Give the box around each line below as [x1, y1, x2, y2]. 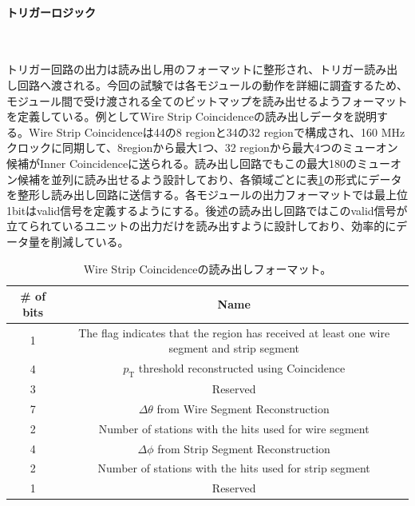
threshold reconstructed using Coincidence [138, 359, 346, 376]
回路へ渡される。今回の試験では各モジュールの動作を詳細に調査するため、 [17, 76, 409, 93]
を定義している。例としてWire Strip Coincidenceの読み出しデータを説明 [6, 108, 377, 125]
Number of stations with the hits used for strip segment [97, 460, 370, 476]
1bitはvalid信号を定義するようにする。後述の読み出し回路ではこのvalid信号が [6, 201, 408, 218]
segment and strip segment [168, 340, 299, 357]
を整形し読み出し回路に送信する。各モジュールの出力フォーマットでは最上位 [6, 186, 409, 203]
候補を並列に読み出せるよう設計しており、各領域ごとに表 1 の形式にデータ [17, 170, 402, 187]
